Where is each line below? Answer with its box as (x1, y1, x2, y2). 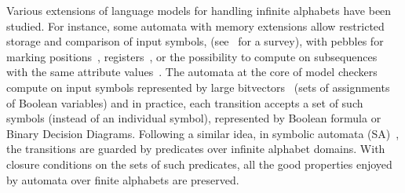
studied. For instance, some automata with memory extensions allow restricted (6, 17, 385, 34)
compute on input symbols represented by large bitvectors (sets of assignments (6, 78, 390, 95)
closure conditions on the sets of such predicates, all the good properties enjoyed (6, 155, 392, 172)
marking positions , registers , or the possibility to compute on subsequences (6, 48, 378, 64)
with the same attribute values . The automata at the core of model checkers (6, 64, 378, 80)
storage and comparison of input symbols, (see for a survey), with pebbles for (6, 33, 384, 49)
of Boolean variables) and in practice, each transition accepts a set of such (6, 94, 363, 111)
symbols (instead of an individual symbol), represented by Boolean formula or (6, 110, 381, 126)
